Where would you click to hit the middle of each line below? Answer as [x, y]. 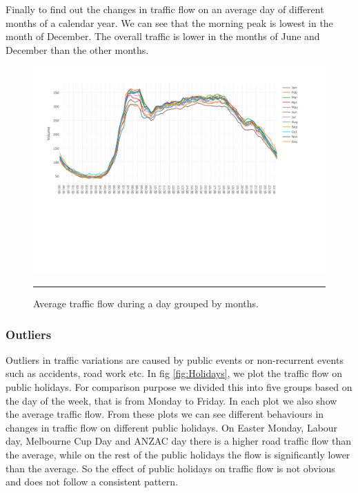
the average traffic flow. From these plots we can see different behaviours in [165, 414]
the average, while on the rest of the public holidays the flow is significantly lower [178, 454]
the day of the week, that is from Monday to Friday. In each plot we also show [171, 400]
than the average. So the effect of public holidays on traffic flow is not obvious [170, 468]
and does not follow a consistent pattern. [92, 482]
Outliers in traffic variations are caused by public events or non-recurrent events [175, 359]
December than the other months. [77, 49]
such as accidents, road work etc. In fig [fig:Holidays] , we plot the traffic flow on [174, 373]
